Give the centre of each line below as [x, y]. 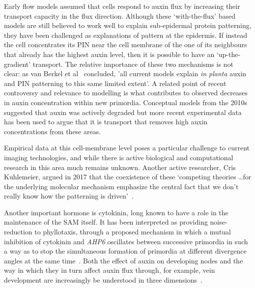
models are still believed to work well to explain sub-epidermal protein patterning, [128, 25]
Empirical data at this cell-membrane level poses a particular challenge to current [127, 148]
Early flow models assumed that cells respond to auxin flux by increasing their [122, 6]
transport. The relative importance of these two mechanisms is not [133, 64]
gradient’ [17, 64]
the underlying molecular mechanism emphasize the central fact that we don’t [121, 186]
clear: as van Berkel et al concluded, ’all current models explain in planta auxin [125, 73]
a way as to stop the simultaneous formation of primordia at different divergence [125, 251]
